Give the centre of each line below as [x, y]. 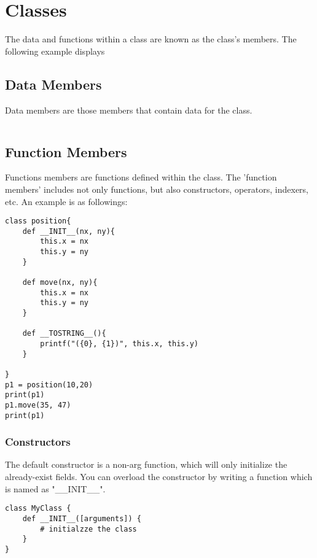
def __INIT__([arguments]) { [82, 518]
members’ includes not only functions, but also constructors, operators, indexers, [157, 189]
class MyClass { [38, 509]
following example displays [55, 51]
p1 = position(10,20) [49, 385]
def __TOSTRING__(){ [64, 334]
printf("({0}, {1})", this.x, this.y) [119, 343]
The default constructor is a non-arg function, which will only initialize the [146, 464]
